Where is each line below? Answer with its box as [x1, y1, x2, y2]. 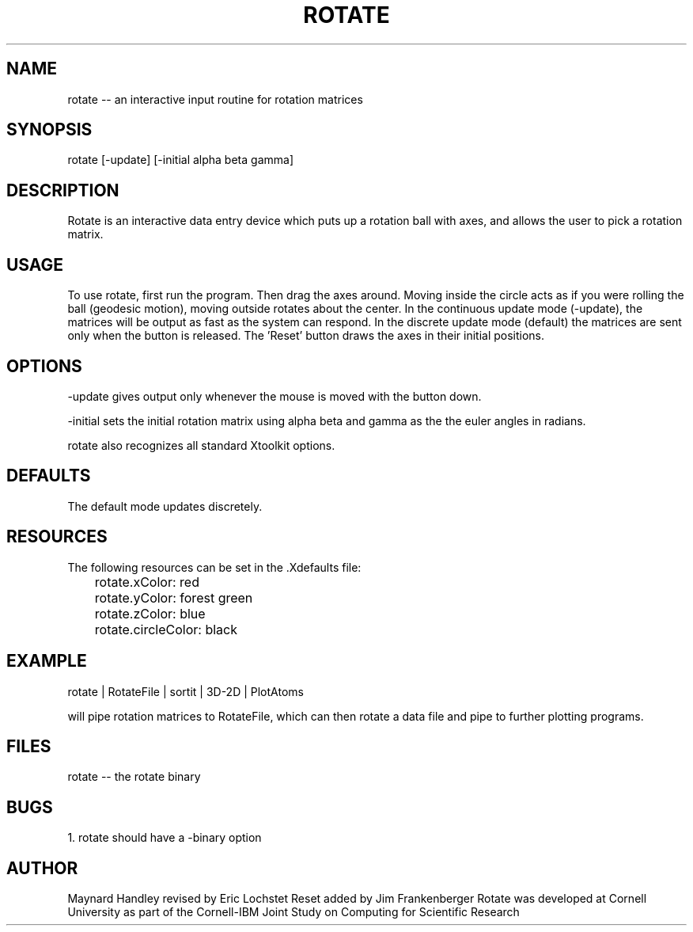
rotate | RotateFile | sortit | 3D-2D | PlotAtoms [67, 684, 304, 698]
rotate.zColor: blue [94, 605, 206, 622]
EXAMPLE [6, 651, 87, 671]
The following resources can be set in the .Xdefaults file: [67, 560, 362, 574]
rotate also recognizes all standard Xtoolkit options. [67, 438, 335, 452]
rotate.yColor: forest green [94, 589, 253, 606]
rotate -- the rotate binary [67, 770, 201, 784]
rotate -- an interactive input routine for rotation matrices [67, 92, 363, 106]
